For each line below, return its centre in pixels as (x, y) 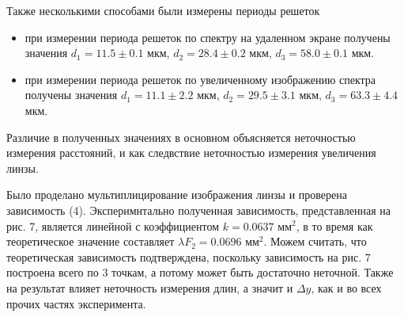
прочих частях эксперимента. (76, 303)
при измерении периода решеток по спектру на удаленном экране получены (208, 37)
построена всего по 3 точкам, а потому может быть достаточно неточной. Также (200, 272)
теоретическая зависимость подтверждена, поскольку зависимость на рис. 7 (189, 256)
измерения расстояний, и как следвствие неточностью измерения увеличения (191, 153)
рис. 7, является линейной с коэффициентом (113, 225)
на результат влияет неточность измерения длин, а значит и (150, 287)
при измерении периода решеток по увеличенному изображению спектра (200, 79)
